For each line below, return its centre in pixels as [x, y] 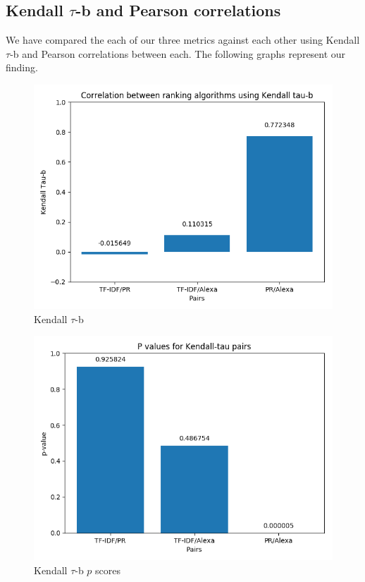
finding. [22, 67]
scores [108, 570]
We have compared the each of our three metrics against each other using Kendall [183, 40]
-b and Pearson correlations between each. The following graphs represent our [178, 53]
